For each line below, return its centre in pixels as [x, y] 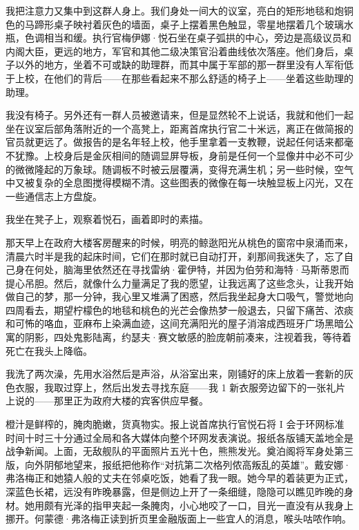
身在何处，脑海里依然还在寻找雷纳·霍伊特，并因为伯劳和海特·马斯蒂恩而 [182, 269]
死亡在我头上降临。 [49, 350]
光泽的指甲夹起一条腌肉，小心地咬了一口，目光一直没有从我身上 [208, 505]
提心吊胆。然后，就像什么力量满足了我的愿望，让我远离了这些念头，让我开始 [179, 283]
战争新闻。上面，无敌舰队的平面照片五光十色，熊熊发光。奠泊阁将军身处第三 [179, 451]
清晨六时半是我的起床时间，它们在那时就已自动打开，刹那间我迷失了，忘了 [175, 256]
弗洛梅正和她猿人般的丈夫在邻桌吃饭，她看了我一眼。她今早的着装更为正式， [179, 478]
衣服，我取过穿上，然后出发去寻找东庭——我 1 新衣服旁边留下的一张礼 [175, 387]
